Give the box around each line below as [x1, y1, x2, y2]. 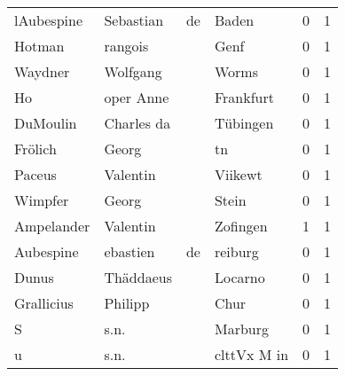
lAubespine [14, 10, 82, 30]
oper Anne [104, 87, 169, 107]
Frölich [14, 138, 57, 159]
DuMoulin [14, 113, 77, 133]
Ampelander [14, 215, 90, 236]
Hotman [14, 35, 65, 56]
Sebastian [104, 10, 164, 30]
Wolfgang [104, 61, 162, 82]
